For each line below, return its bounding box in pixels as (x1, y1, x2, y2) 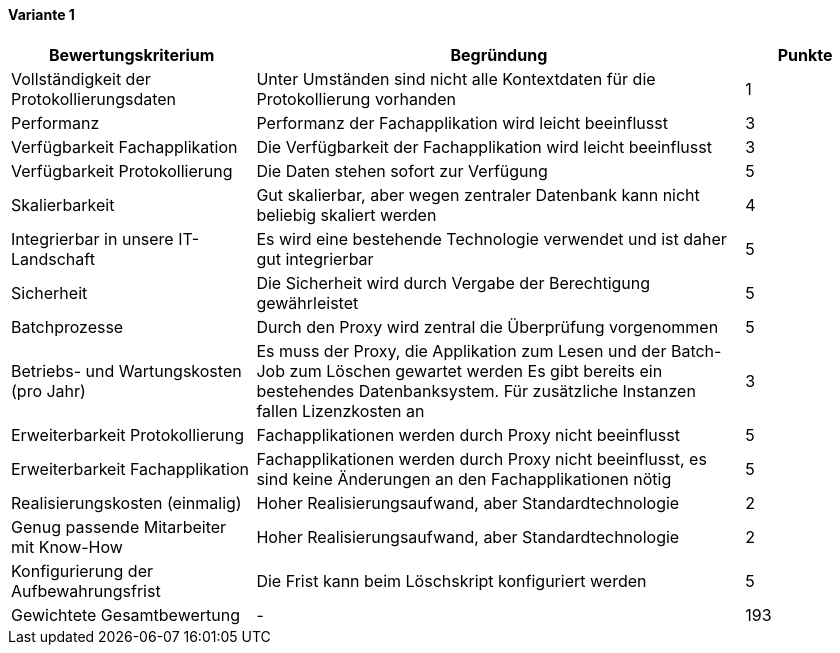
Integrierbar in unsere (11, 228, 174, 249)
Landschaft (11, 248, 95, 269)
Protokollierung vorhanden (256, 88, 456, 109)
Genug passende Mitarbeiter (11, 516, 227, 537)
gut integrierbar (256, 248, 374, 269)
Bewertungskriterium (49, 44, 215, 65)
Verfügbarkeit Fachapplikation (11, 136, 238, 157)
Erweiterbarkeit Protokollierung (11, 424, 244, 445)
